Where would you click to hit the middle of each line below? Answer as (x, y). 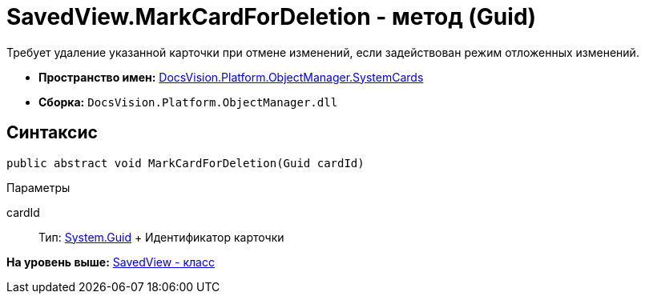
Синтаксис (52, 133)
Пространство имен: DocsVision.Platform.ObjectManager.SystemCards (231, 77)
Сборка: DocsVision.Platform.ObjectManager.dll (188, 102)
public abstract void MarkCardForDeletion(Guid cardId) (185, 163)
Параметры (38, 187)
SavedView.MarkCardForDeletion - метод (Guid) (272, 17)
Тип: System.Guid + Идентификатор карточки (161, 237)
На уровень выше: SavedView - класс (111, 262)
